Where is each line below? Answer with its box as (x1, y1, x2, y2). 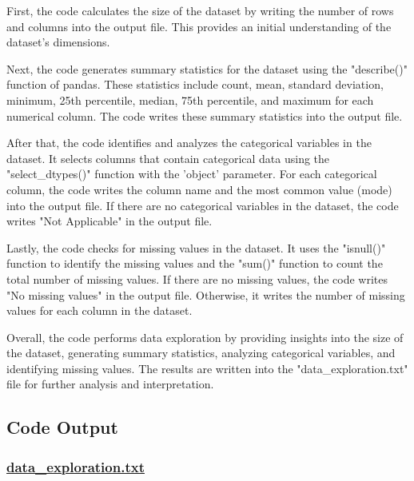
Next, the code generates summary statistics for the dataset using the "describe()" (6, 60, 408, 77)
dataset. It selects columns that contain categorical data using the (6, 149, 330, 166)
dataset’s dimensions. (6, 34, 110, 50)
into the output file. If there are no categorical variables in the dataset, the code (6, 197, 399, 213)
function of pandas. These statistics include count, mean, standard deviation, (6, 76, 384, 93)
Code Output (6, 415, 118, 439)
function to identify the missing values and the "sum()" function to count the (6, 255, 383, 272)
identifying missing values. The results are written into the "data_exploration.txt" (6, 360, 408, 376)
